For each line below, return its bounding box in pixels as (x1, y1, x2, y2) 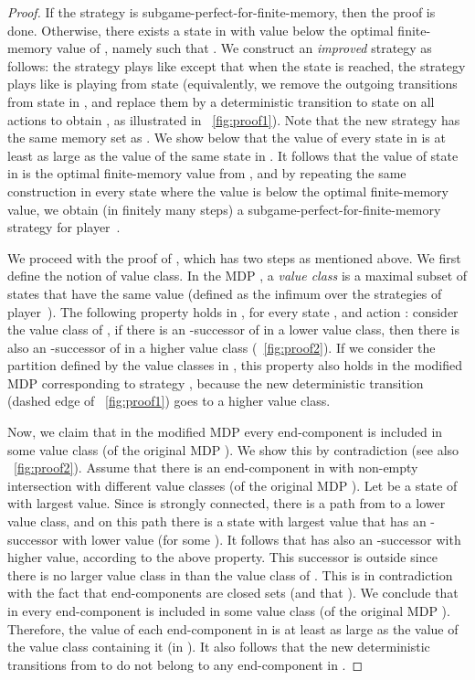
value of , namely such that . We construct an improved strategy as (57, 38, 432, 58)
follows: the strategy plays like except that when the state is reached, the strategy (7, 56, 466, 75)
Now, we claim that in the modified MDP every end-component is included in (7, 422, 443, 441)
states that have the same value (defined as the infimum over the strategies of (7, 283, 442, 303)
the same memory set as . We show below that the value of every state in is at (7, 128, 446, 147)
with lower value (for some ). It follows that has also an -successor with (62, 529, 461, 548)
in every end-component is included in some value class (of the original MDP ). (7, 601, 450, 620)
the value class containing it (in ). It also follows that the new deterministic (7, 637, 430, 656)
